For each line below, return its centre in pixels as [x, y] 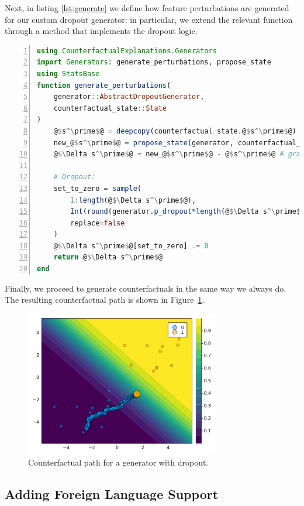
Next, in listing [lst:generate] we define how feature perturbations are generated [147, 8]
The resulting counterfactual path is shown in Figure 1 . [105, 300]
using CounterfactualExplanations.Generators [127, 51]
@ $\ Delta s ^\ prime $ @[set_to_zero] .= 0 [131, 246]
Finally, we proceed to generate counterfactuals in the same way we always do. [146, 288]
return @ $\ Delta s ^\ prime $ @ [108, 257]
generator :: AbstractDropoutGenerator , [129, 97]
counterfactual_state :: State [110, 108]
